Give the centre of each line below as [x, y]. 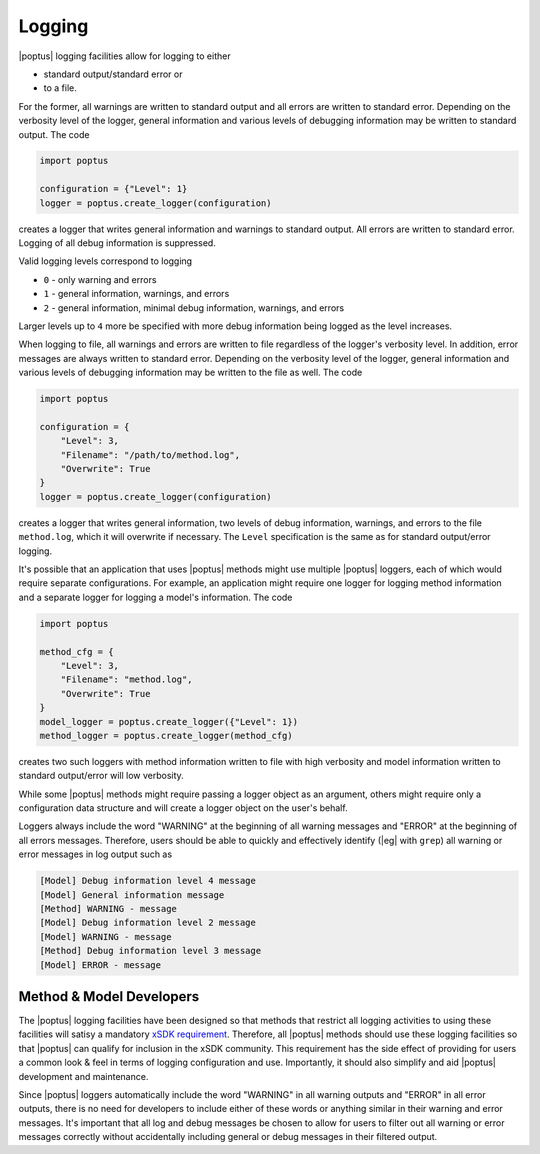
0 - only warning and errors [100, 279]
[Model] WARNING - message [105, 936]
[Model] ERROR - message [100, 964]
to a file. [60, 88]
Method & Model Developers [109, 996]
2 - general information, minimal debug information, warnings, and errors [194, 307]
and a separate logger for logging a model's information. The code [155, 597]
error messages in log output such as [95, 854]
